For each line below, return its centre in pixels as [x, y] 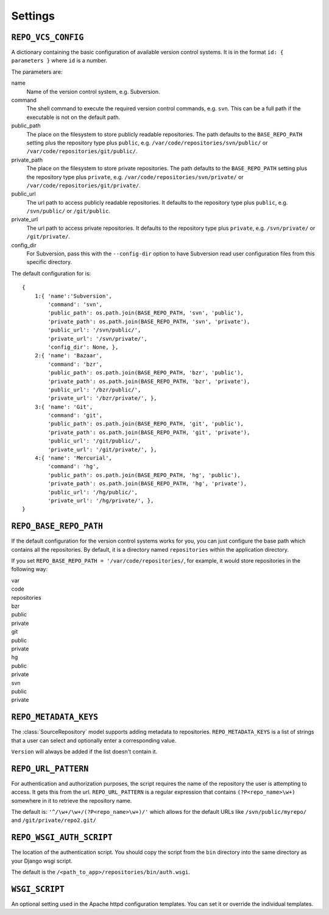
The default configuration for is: [51, 273]
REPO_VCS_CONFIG [48, 37]
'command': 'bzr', [75, 364]
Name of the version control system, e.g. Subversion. [93, 91]
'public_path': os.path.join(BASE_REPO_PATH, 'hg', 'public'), [144, 475]
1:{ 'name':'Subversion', [73, 296]
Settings [33, 16]
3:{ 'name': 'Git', [64, 407]
